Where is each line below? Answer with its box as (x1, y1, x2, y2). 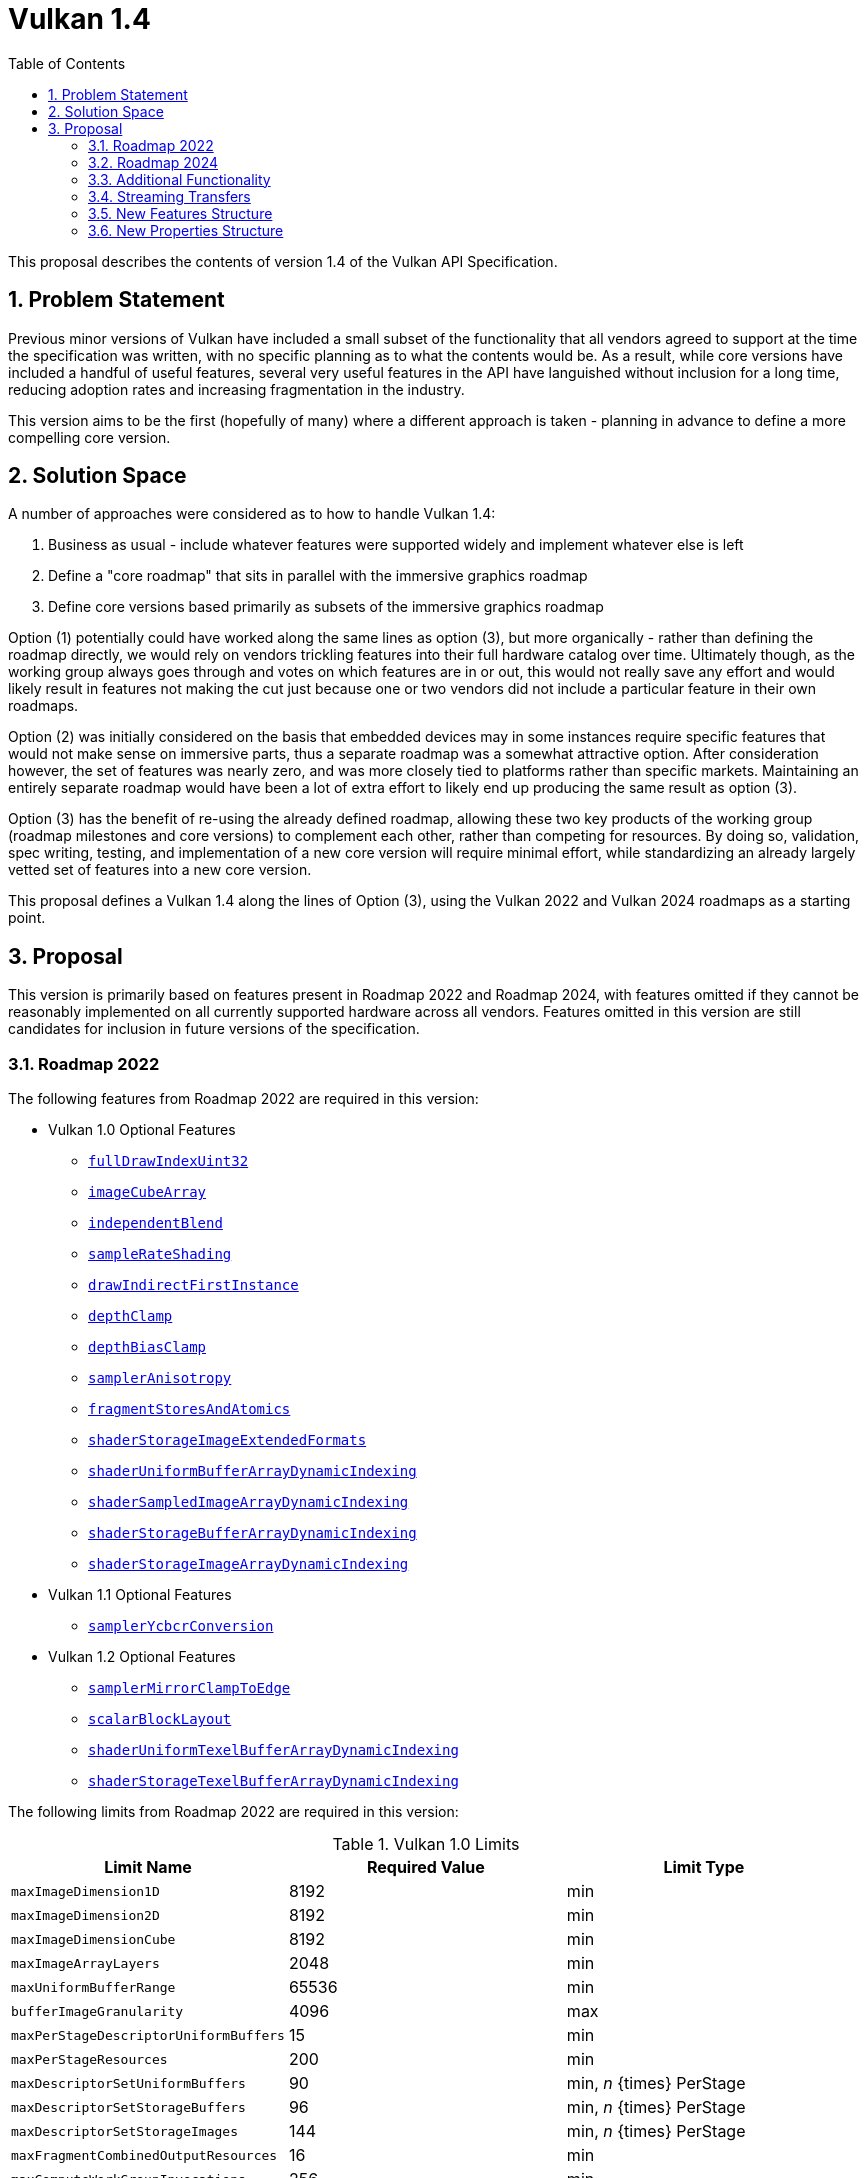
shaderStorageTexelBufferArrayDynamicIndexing (88, 1773, 459, 1790)
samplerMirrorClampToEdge (88, 1680, 291, 1697)
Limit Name (104, 1857, 192, 1878)
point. (8, 909, 46, 927)
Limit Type (663, 1857, 745, 1878)
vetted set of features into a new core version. (8, 861, 312, 879)
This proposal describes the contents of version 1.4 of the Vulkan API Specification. (8, 252, 558, 270)
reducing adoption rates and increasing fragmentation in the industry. (8, 380, 465, 398)
